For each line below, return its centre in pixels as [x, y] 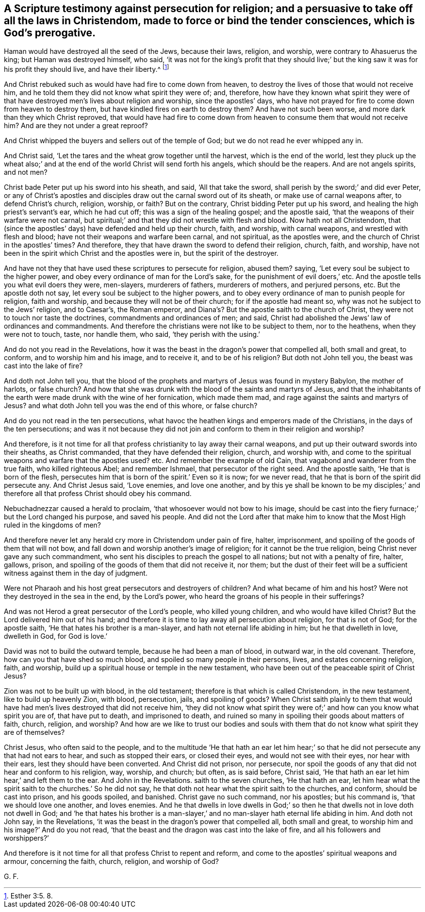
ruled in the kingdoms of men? [53, 525]
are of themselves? [34, 732]
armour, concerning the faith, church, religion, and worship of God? [112, 862]
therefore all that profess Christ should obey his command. [98, 494]
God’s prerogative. [50, 33]
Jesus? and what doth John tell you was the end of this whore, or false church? [131, 406]
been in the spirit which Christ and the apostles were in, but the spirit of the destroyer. [141, 253]
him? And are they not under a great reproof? [76, 126]
